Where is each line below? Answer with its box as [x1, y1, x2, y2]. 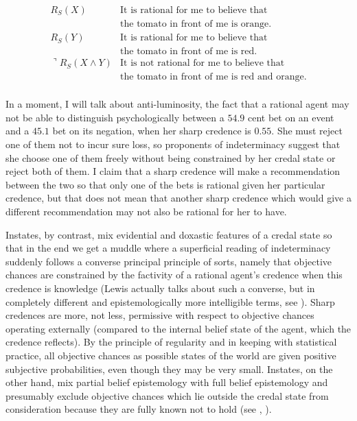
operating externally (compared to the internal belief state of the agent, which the [5, 321, 352, 335]
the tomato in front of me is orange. [120, 19, 272, 29]
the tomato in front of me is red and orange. [120, 72, 307, 82]
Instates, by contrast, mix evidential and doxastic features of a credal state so [5, 227, 332, 241]
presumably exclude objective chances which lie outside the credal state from [5, 388, 329, 402]
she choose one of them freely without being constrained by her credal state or [5, 150, 336, 165]
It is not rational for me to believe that [120, 58, 285, 69]
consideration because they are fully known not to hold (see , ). [5, 402, 272, 416]
